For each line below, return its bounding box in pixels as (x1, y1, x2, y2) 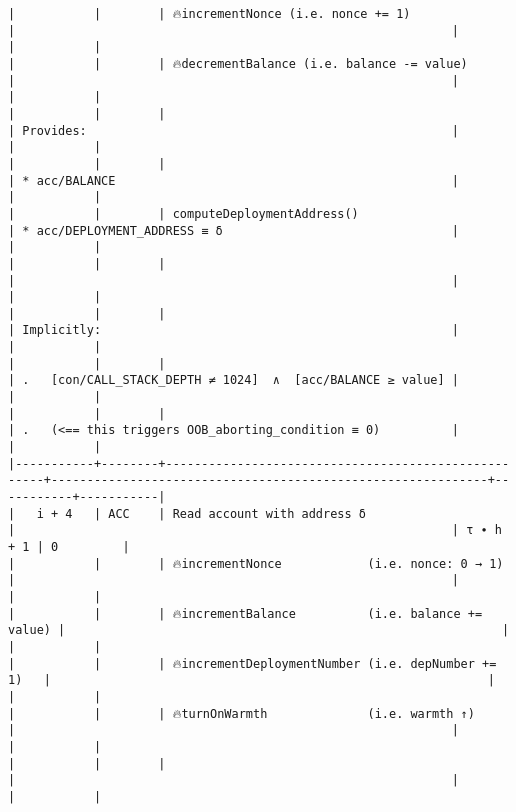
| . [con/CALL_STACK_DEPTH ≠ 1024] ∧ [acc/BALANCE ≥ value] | (8, 373, 460, 388)
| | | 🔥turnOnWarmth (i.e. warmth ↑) (8, 706, 475, 721)
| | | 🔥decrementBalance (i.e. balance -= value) (8, 56, 468, 71)
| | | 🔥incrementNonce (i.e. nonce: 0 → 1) (8, 556, 504, 571)
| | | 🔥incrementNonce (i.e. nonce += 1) (8, 7, 411, 21)
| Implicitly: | (8, 323, 460, 338)
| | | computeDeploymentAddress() (8, 206, 359, 221)
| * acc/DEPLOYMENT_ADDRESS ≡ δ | (8, 223, 460, 238)
